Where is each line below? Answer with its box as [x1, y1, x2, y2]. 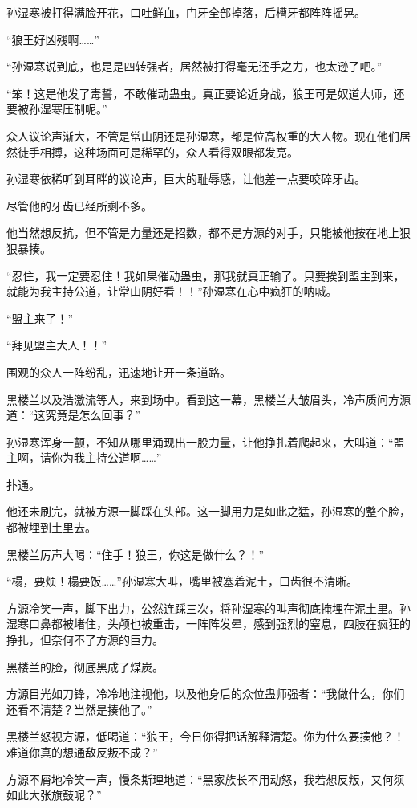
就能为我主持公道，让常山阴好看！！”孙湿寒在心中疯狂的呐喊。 [6, 283, 338, 300]
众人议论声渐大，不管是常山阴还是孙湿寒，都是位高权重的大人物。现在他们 [6, 127, 399, 144]
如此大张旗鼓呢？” [6, 786, 102, 803]
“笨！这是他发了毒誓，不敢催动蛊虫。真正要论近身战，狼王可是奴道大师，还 [6, 84, 405, 101]
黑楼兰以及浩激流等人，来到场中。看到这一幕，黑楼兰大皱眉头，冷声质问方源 [6, 390, 411, 407]
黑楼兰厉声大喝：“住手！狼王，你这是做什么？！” [6, 545, 265, 562]
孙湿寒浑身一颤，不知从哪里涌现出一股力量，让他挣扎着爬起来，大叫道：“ [6, 433, 394, 450]
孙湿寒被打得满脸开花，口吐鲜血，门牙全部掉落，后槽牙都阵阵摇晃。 [6, 4, 366, 20]
